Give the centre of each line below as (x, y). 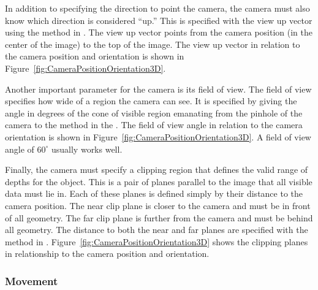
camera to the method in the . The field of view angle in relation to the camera (154, 125)
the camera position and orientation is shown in (95, 56)
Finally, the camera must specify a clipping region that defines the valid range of (157, 170)
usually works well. (87, 149)
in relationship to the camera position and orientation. (107, 254)
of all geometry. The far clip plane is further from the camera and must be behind (159, 217)
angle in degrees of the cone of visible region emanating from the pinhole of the (154, 113)
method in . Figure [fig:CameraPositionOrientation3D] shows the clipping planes (157, 241)
